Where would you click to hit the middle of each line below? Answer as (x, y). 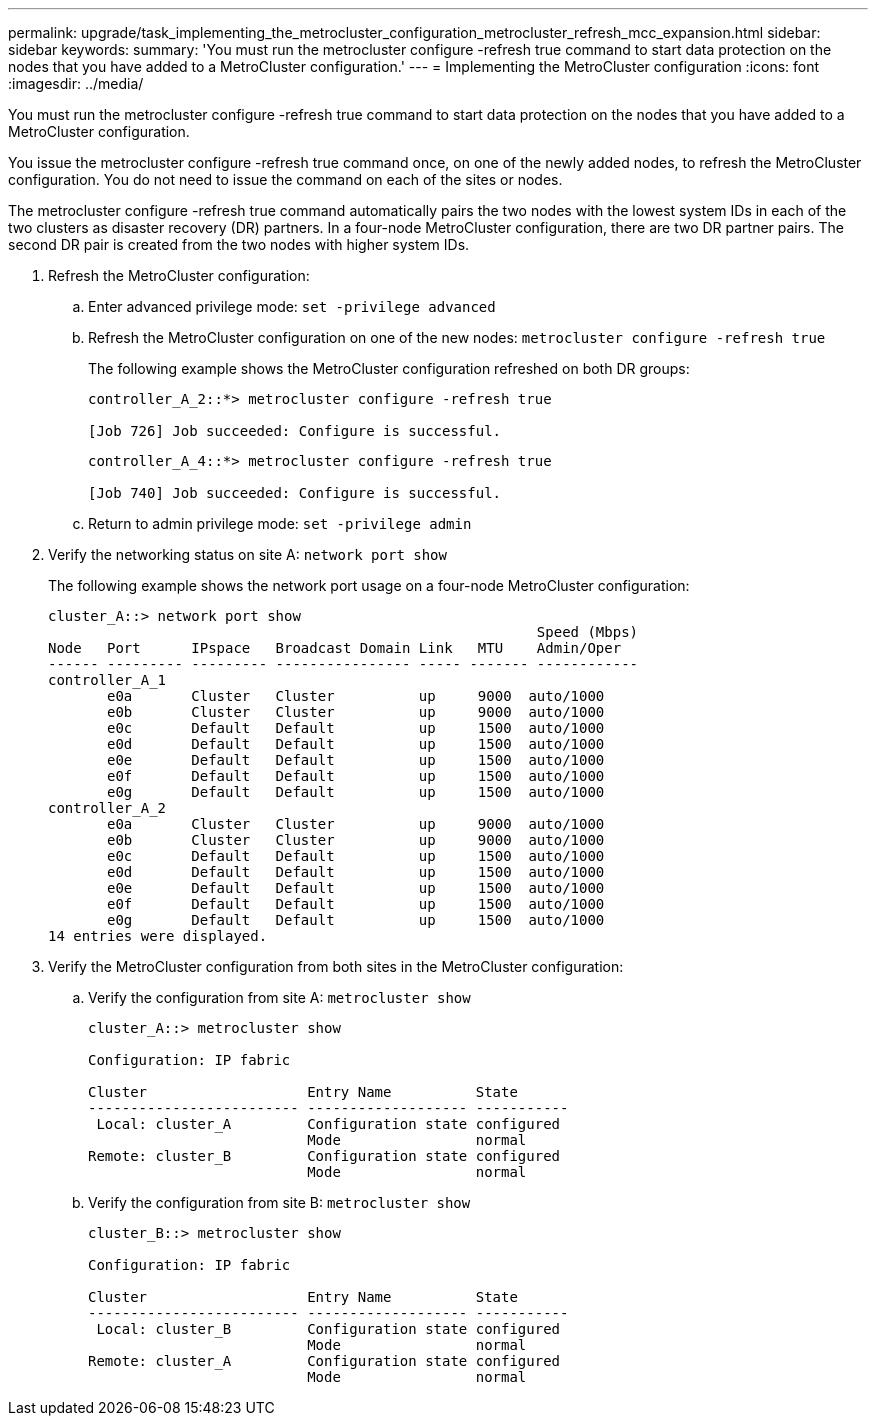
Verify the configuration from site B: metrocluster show (279, 1202)
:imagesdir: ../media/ (76, 83)
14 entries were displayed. (158, 936)
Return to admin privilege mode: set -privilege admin (280, 523)
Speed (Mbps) (587, 632)
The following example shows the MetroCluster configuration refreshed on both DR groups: (389, 368)
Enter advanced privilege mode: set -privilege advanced (292, 306)
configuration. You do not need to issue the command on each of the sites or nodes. (285, 179)
